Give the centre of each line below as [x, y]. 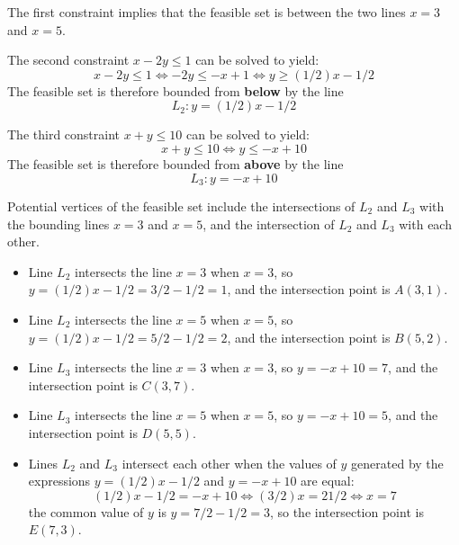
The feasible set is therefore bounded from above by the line [175, 163]
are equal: [328, 481]
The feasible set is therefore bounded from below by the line [175, 90]
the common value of [86, 511]
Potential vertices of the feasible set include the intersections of [181, 206]
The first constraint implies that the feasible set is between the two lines [207, 12]
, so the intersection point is [346, 511]
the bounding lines [58, 223]
